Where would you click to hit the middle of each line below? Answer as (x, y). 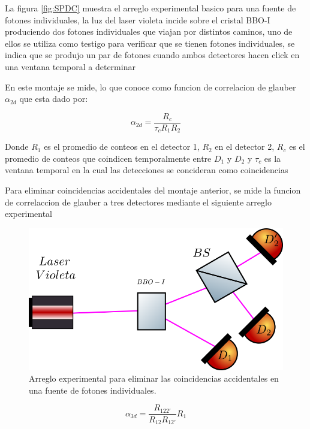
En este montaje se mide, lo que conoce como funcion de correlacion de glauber (151, 87)
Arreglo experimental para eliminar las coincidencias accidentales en (154, 378)
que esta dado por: (54, 99)
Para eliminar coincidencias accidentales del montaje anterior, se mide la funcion (153, 190)
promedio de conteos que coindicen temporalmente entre (108, 158)
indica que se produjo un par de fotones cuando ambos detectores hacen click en (152, 55)
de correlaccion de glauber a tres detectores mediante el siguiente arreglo (138, 202)
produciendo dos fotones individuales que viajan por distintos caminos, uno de (149, 31)
